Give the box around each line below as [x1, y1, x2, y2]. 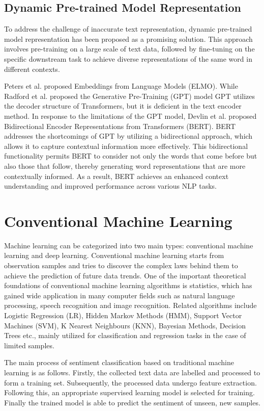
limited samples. [4, 340, 54, 350]
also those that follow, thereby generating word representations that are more [4, 160, 246, 171]
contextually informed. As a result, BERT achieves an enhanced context [4, 170, 229, 181]
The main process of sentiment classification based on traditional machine [4, 357, 234, 368]
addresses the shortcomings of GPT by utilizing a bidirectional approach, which [4, 131, 253, 141]
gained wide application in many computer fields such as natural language [4, 290, 235, 300]
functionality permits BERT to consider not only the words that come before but [4, 150, 257, 161]
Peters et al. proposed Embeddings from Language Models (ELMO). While [4, 81, 238, 91]
